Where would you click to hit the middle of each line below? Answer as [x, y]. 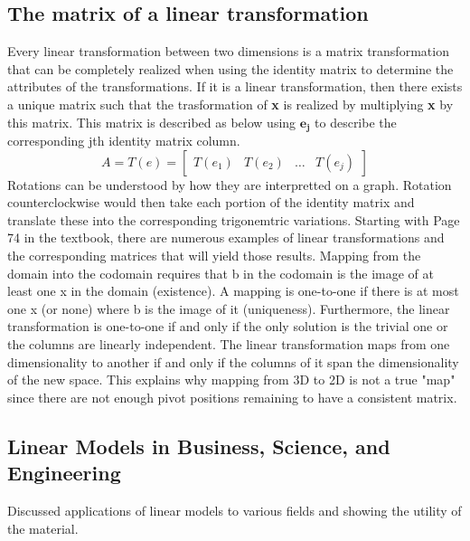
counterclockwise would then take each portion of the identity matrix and [211, 202]
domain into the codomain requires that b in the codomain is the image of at [221, 273]
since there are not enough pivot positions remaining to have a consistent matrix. [232, 397]
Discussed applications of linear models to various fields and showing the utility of [235, 510]
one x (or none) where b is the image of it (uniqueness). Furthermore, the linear [229, 308]
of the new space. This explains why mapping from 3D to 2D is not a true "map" [231, 380]
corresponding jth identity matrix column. [124, 141]
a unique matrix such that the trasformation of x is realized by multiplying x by [230, 104]
